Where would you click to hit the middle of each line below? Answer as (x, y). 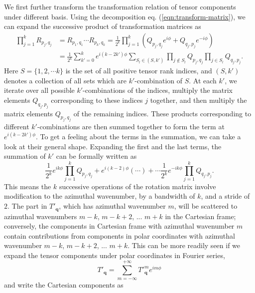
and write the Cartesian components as (64, 284)
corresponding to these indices (97, 100)
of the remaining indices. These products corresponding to (162, 113)
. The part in (27, 206)
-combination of (159, 80)
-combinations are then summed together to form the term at (131, 127)
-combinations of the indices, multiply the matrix (158, 90)
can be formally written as (96, 156)
